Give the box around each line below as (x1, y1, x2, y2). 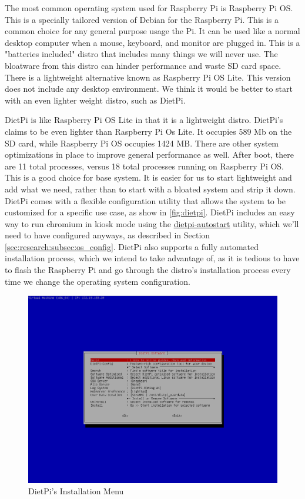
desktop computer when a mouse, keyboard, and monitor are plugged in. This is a (5, 36, 300, 48)
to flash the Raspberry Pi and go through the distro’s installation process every (5, 264, 291, 276)
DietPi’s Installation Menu (28, 485, 124, 497)
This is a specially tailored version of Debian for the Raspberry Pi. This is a (5, 13, 279, 25)
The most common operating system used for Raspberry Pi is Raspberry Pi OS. (5, 2, 293, 14)
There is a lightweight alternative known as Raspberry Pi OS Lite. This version (5, 71, 291, 83)
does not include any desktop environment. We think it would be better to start (5, 82, 293, 95)
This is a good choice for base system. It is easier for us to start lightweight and (5, 171, 292, 184)
